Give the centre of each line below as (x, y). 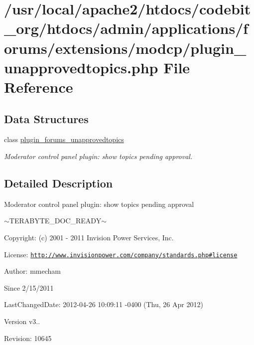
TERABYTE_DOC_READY (55, 221)
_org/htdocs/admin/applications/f (126, 28)
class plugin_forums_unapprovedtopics (64, 139)
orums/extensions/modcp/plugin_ (125, 48)
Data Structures (46, 118)
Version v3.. (22, 321)
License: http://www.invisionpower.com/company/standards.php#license (121, 254)
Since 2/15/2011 (29, 287)
